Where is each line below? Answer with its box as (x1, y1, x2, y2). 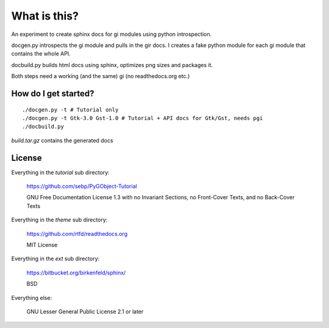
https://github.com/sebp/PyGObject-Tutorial (26, 182, 137, 190)
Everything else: (11, 294, 52, 301)
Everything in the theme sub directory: (11, 216, 108, 224)
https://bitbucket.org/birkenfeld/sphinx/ (26, 269, 126, 276)
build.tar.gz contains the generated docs (11, 137, 113, 144)
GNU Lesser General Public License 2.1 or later (26, 308, 144, 315)
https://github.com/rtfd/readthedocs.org (26, 230, 128, 237)
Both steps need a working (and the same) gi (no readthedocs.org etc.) (11, 73, 190, 80)
